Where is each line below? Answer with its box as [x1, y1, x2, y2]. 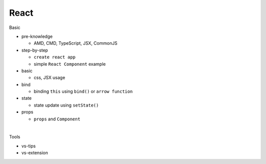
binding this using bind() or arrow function [33, 88, 133, 94]
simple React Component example [33, 61, 106, 67]
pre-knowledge [21, 33, 53, 39]
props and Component [33, 116, 81, 122]
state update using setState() [33, 102, 99, 108]
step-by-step [21, 47, 48, 53]
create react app [33, 55, 76, 60]
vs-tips [21, 143, 36, 149]
